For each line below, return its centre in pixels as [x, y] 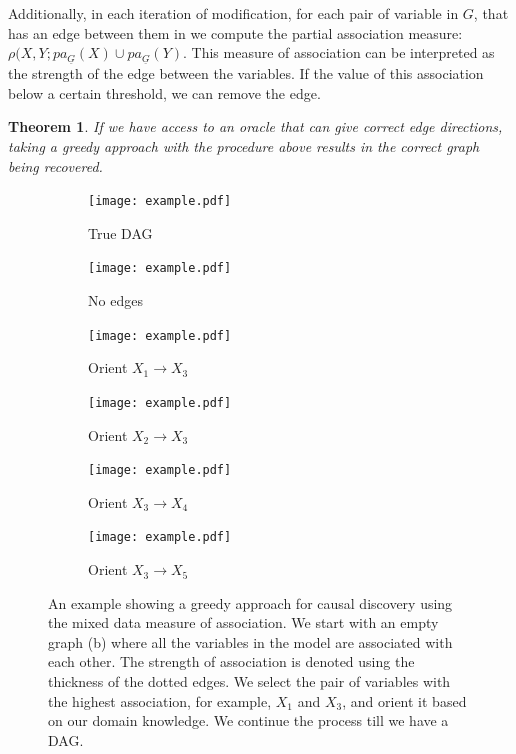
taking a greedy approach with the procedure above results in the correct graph [244, 145]
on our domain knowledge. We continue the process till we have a [248, 720]
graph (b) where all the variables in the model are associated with [250, 641]
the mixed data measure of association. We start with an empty [243, 622]
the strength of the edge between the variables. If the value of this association [246, 73]
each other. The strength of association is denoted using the [231, 661]
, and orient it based [404, 700]
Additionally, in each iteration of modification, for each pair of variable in [233, 13]
